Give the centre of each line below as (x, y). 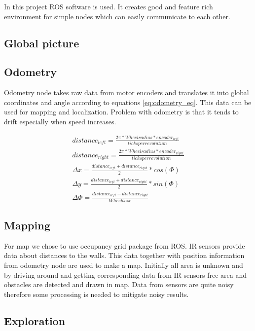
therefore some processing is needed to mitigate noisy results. (96, 294)
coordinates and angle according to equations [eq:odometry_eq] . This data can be (128, 102)
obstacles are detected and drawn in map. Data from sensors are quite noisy (119, 284)
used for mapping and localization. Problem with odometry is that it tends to (121, 112)
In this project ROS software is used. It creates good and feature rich (109, 6)
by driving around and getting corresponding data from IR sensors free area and (126, 275)
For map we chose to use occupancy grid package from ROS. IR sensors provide (125, 245)
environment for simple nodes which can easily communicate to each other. (117, 16)
